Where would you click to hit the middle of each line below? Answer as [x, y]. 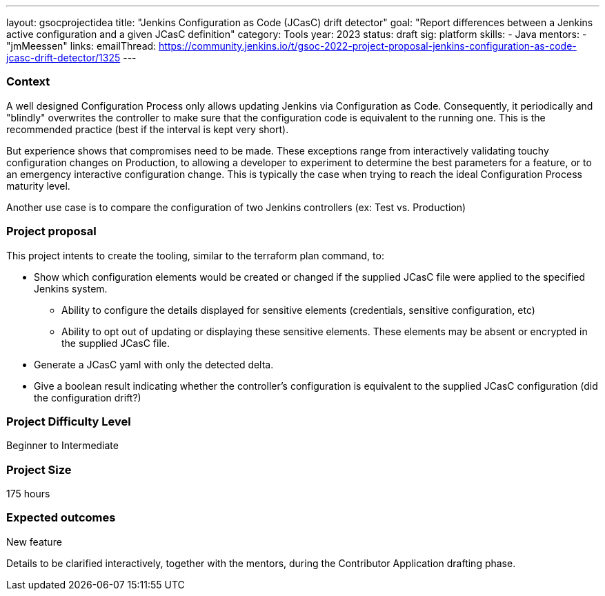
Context [28, 82]
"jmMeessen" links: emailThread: [81, 46]
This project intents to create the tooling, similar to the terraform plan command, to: [195, 255]
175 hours [28, 494]
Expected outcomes [61, 518]
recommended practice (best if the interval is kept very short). [148, 129]
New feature [34, 542]
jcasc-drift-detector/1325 [63, 58]
